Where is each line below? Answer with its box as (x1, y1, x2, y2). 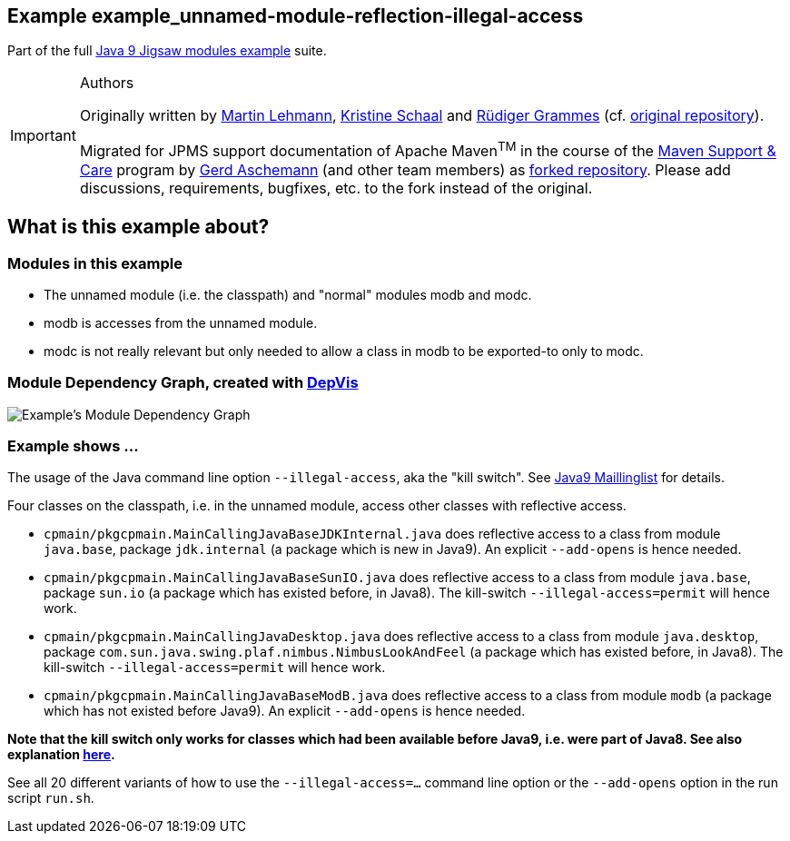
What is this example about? (7, 215, 270, 239)
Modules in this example (7, 253, 183, 272)
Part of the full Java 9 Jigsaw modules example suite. (7, 43, 327, 59)
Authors (79, 74, 134, 93)
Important (10, 126, 76, 145)
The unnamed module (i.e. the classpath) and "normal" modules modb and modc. (44, 286, 532, 302)
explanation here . (7, 747, 115, 763)
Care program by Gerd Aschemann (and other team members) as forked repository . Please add (79, 160, 731, 179)
